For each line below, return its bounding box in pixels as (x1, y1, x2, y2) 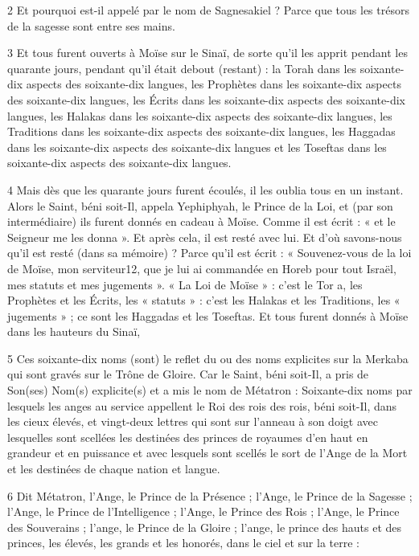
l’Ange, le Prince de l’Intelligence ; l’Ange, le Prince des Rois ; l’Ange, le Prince (7, 503, 400, 520)
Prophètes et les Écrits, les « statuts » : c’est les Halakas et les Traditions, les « (7, 292, 401, 309)
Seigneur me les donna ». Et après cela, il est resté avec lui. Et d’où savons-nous (7, 228, 402, 245)
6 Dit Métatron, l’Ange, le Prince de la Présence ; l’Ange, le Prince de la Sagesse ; (7, 487, 413, 504)
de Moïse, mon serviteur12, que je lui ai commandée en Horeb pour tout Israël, (7, 260, 396, 276)
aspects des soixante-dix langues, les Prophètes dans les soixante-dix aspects (26, 76, 401, 92)
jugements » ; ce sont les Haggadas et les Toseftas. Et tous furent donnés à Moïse (7, 307, 409, 324)
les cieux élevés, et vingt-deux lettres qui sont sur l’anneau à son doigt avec (7, 413, 378, 430)
